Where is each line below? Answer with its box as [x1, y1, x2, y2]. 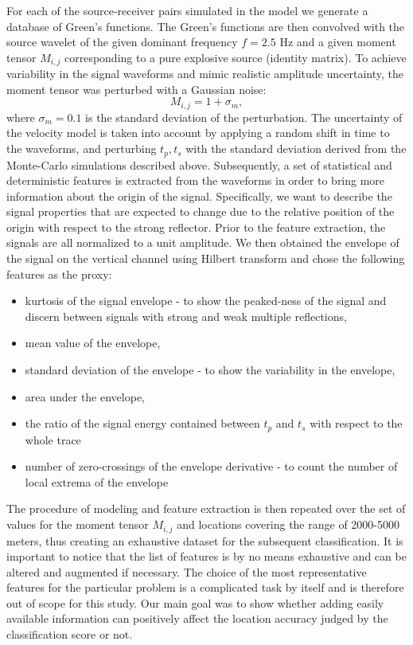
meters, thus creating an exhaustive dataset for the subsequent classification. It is [6, 532, 403, 549]
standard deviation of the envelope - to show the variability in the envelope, [25, 362, 395, 378]
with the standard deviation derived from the [185, 140, 407, 157]
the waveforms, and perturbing [6, 140, 157, 157]
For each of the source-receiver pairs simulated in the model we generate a [6, 2, 368, 18]
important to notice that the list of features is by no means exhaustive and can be [6, 548, 407, 565]
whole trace [25, 431, 81, 448]
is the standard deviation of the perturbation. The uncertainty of [85, 108, 403, 125]
